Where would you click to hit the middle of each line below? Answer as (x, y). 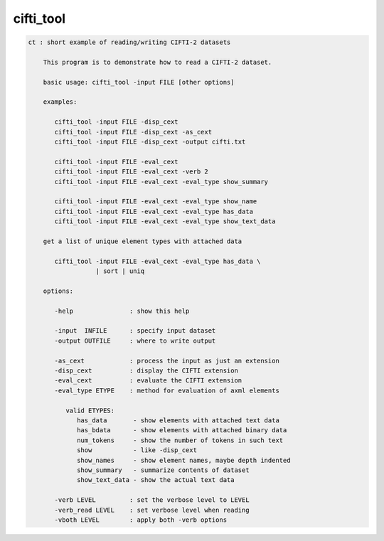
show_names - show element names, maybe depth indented (184, 460)
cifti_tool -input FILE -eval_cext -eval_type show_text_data (165, 221)
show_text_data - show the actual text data (156, 480)
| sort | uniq (120, 271)
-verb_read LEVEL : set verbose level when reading (152, 510)
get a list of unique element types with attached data (143, 241)
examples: (60, 102)
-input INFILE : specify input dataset (135, 331)
